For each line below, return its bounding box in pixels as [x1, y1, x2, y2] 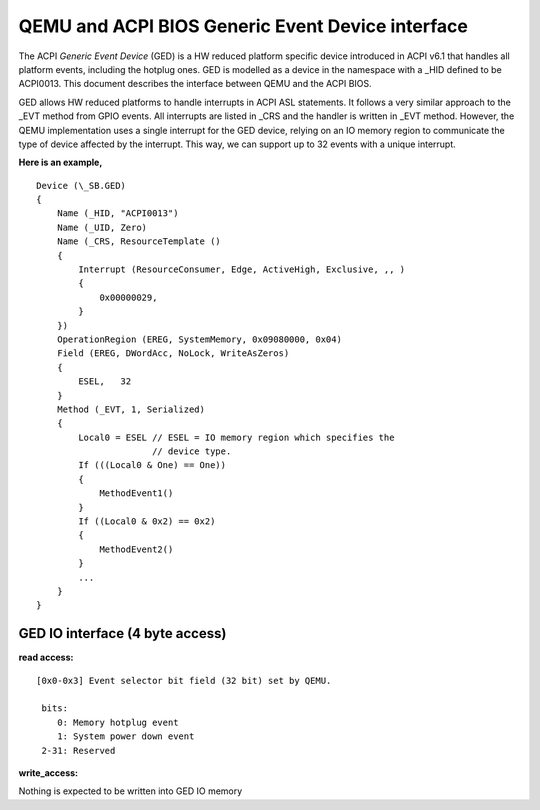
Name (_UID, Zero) [56, 221, 148, 233]
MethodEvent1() [99, 488, 174, 499]
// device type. [151, 446, 232, 457]
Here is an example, [18, 156, 103, 169]
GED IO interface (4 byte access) [18, 625, 227, 642]
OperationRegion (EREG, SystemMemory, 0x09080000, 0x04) [56, 333, 342, 345]
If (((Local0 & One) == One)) [78, 460, 227, 471]
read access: [18, 651, 74, 664]
